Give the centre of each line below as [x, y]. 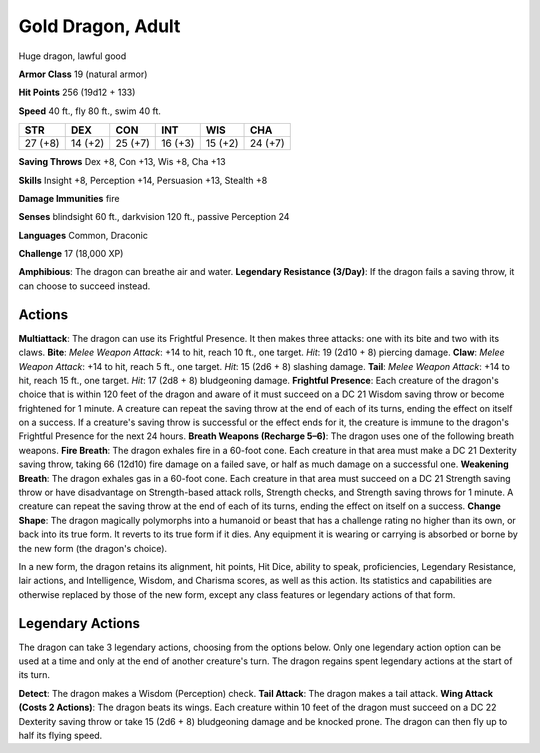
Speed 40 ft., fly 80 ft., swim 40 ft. [90, 111]
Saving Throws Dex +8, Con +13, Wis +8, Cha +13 [122, 162]
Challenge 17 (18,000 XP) [71, 254]
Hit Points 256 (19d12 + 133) [77, 92]
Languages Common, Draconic [83, 235]
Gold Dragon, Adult [99, 26]
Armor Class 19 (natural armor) [83, 74]
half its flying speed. [60, 736]
